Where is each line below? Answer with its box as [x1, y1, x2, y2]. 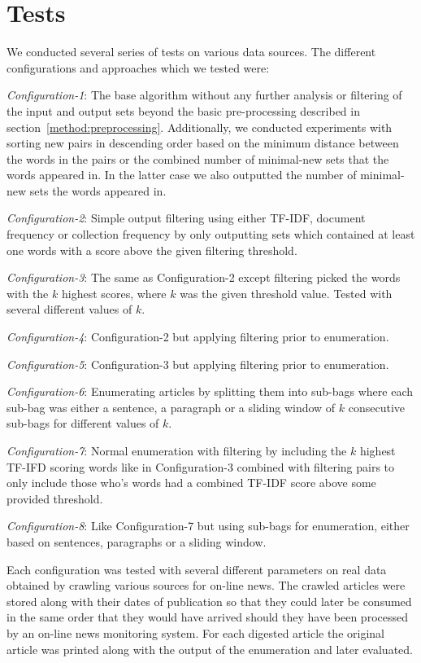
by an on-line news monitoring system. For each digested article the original [7, 624, 384, 641]
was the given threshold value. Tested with [180, 284, 393, 301]
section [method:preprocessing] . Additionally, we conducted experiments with [7, 118, 393, 135]
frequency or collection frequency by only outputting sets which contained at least [7, 226, 415, 243]
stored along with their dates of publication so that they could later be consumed [7, 592, 412, 609]
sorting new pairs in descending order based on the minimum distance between [7, 134, 399, 151]
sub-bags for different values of [7, 415, 159, 432]
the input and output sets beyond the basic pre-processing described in [7, 102, 360, 119]
